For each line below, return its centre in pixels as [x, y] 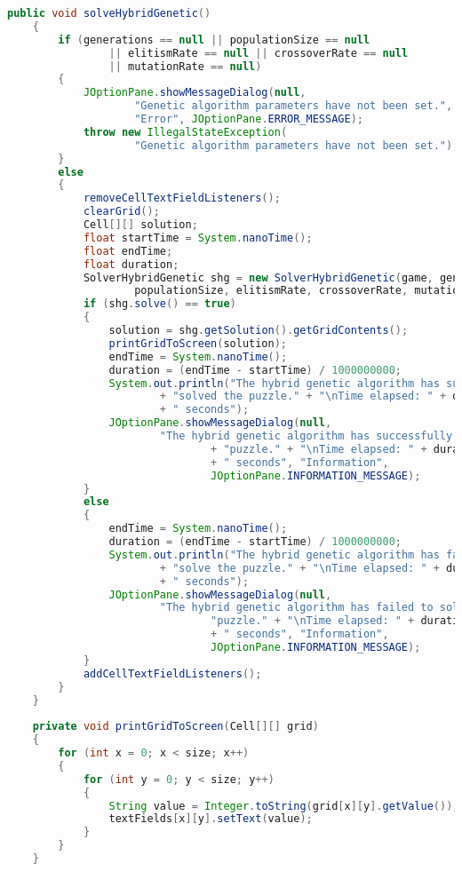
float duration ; [131, 264]
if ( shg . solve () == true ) [159, 304]
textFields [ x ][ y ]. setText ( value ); [211, 819]
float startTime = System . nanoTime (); [198, 238]
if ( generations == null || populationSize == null [214, 40]
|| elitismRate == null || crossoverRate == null [259, 53]
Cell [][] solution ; [140, 225]
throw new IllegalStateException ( [185, 132]
